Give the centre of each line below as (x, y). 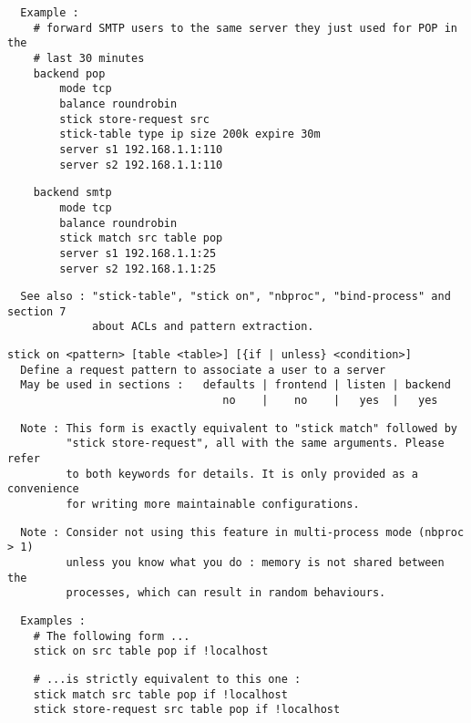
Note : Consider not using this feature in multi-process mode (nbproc (242, 532)
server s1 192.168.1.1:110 (141, 149)
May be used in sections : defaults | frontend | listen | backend (235, 385)
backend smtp (72, 193)
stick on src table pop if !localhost (151, 651)
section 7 (37, 311)
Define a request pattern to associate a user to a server (203, 370)
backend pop (69, 73)
